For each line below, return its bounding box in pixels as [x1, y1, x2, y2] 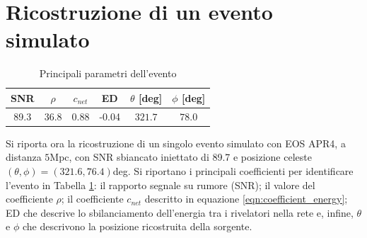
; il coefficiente [61, 191, 124, 206]
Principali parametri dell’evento [39, 66, 177, 81]
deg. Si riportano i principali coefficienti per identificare [112, 164, 354, 178]
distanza [6, 149, 42, 164]
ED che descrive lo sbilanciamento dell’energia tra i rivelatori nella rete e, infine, [6, 205, 354, 220]
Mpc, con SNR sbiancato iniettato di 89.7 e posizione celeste [49, 149, 312, 164]
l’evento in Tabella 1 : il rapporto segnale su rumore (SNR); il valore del [6, 177, 315, 192]
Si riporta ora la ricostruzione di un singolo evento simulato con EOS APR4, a [6, 135, 346, 150]
